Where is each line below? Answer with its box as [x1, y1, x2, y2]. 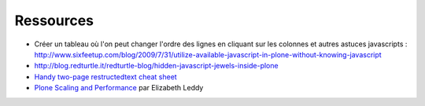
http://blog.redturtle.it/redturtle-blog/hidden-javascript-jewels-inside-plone [34, 61, 279, 71]
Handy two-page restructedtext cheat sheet [34, 71, 177, 82]
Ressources [14, 12, 94, 29]
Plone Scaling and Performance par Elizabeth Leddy [34, 83, 204, 93]
